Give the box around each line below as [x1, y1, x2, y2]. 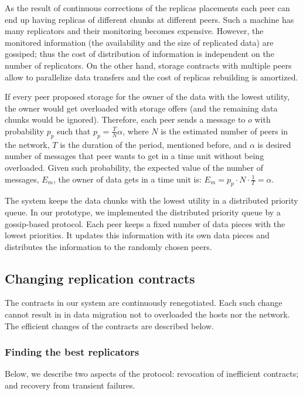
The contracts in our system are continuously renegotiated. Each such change [5, 296, 282, 309]
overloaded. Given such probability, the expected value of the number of [5, 161, 263, 173]
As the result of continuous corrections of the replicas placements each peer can [5, 2, 290, 13]
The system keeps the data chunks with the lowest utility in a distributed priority [5, 194, 298, 207]
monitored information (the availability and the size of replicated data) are [5, 36, 274, 48]
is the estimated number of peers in [161, 124, 288, 137]
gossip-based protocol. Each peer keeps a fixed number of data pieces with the [5, 217, 285, 229]
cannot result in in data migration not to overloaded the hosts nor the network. [5, 308, 290, 320]
